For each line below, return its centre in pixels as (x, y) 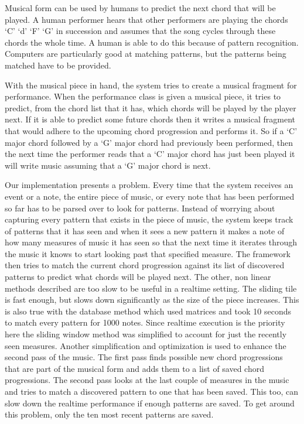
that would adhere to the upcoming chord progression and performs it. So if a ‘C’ (151, 130)
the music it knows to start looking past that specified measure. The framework (148, 253)
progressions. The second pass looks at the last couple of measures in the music (147, 380)
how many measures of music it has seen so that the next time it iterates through (151, 242)
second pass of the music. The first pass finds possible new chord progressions (144, 357)
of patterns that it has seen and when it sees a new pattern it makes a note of (145, 230)
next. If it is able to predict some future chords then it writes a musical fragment (150, 119)
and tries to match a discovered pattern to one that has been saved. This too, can (151, 391)
